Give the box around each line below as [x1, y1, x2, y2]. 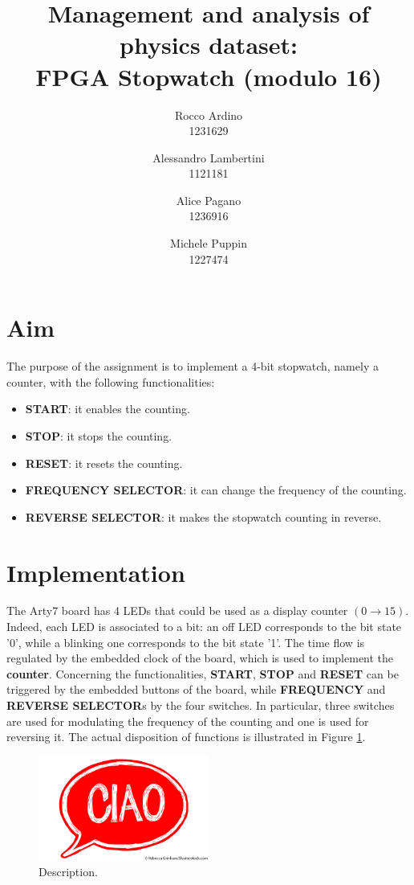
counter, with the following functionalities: [6, 373, 215, 390]
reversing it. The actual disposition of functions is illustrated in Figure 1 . [6, 728, 366, 745]
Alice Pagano [176, 191, 241, 208]
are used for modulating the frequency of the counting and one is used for [6, 712, 369, 729]
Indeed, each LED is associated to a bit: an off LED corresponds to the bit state [6, 618, 402, 635]
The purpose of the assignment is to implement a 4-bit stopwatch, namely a [6, 358, 379, 375]
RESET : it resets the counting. [25, 454, 183, 471]
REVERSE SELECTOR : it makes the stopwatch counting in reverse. [25, 508, 382, 525]
